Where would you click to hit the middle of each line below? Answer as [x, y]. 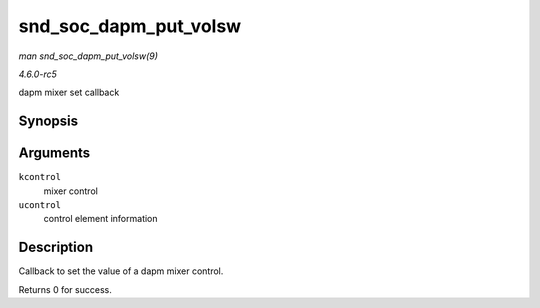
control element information [101, 219]
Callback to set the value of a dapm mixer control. [121, 271]
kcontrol [40, 177]
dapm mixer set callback [69, 92]
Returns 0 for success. [65, 289]
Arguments [54, 153]
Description [56, 247]
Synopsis [48, 121]
